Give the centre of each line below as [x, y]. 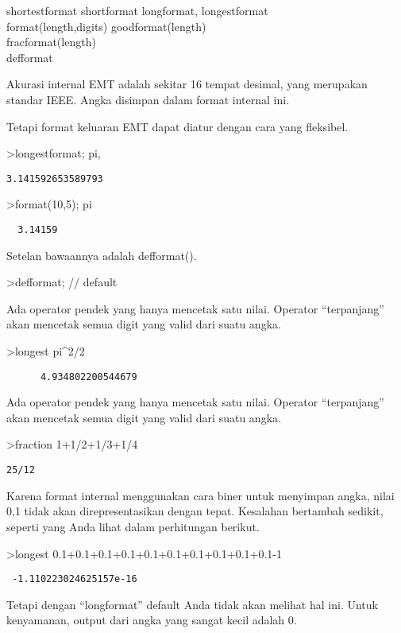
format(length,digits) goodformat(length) [106, 26]
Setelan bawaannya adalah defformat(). [102, 255]
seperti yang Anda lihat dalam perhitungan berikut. [133, 526]
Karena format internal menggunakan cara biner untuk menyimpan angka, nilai [200, 495]
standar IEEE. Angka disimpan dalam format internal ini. [148, 99]
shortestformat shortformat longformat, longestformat [137, 10]
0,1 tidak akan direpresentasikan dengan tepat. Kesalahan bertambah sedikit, [195, 511]
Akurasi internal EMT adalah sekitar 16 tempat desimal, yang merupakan [187, 84]
